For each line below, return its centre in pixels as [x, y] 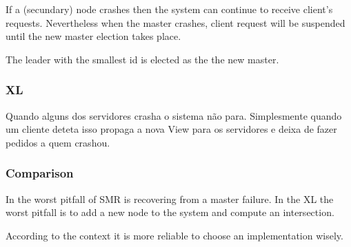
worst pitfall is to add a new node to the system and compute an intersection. [170, 212]
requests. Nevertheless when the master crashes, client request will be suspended [175, 22]
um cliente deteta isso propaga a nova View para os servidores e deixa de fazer [171, 129]
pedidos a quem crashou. [58, 142]
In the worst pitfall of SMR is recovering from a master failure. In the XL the [170, 198]
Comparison [40, 173]
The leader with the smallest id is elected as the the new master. [142, 59]
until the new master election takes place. [93, 36]
